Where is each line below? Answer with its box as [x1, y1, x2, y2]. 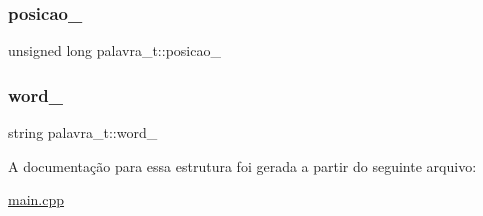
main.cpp [8, 189, 65, 210]
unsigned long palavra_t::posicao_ [8, 40, 221, 61]
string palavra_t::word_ [8, 122, 158, 143]
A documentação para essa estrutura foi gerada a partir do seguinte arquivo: [8, 155, 477, 176]
